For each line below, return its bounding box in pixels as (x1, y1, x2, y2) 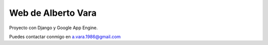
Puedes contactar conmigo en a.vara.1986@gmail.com (9, 34, 121, 40)
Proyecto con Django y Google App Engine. (9, 25, 98, 31)
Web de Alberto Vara (9, 7, 97, 18)
